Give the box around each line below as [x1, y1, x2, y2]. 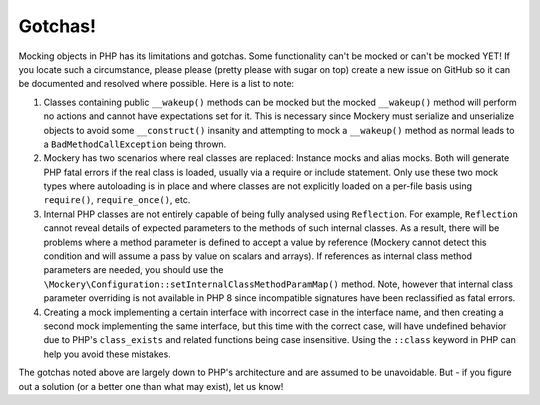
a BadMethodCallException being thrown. [43, 138, 227, 150]
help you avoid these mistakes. [43, 348, 172, 360]
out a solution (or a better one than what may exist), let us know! [18, 380, 284, 392]
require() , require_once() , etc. [43, 194, 191, 206]
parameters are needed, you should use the [43, 264, 224, 276]
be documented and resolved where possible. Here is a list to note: [18, 78, 295, 90]
